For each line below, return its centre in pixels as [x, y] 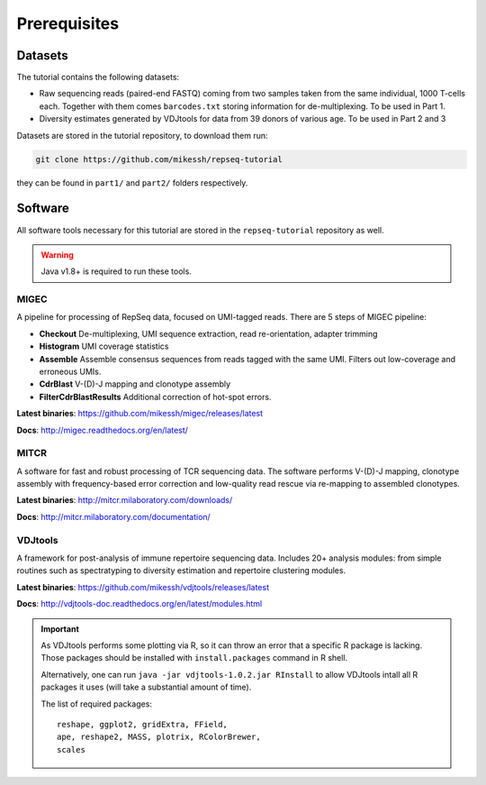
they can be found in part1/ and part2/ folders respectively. [132, 183]
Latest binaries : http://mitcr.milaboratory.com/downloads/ [125, 500]
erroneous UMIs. [70, 371]
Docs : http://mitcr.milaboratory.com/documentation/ [113, 516]
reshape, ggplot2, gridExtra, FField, [143, 724]
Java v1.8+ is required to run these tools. [117, 271]
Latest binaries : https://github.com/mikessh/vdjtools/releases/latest [143, 587]
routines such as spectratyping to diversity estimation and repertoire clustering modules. [181, 570]
